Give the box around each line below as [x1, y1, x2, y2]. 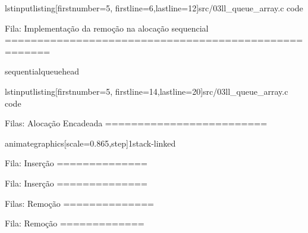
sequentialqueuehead [5, 65, 79, 77]
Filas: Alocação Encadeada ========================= [5, 117, 268, 129]
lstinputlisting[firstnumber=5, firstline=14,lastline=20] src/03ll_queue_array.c [5, 85, 288, 97]
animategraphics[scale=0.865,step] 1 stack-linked [5, 136, 176, 149]
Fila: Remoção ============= [5, 217, 144, 229]
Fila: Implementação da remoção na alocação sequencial [5, 21, 209, 34]
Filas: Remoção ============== [5, 197, 154, 209]
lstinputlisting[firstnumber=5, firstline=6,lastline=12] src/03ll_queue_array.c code [5, 2, 303, 14]
